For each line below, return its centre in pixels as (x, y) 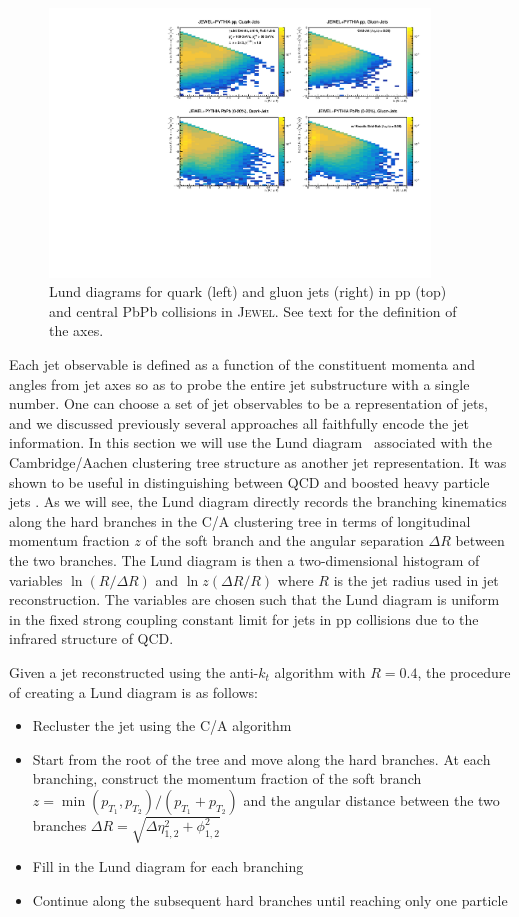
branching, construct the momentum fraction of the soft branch (227, 778)
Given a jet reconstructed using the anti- (134, 671)
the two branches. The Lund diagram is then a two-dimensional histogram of (244, 560)
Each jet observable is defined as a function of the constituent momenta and (242, 364)
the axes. (76, 330)
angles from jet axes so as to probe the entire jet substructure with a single (239, 383)
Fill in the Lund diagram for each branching (168, 866)
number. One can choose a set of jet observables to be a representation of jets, (248, 403)
